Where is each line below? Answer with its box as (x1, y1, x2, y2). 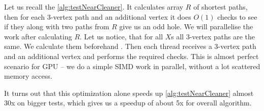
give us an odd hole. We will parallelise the (119, 21, 253, 32)
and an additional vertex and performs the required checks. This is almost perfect (4, 50, 259, 61)
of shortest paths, (193, 2, 248, 12)
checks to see (217, 11, 257, 22)
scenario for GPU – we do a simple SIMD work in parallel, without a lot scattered (4, 61, 260, 71)
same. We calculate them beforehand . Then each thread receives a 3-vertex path (4, 41, 256, 51)
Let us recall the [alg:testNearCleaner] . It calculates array (4, 2, 184, 12)
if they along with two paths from (4, 21, 109, 32)
